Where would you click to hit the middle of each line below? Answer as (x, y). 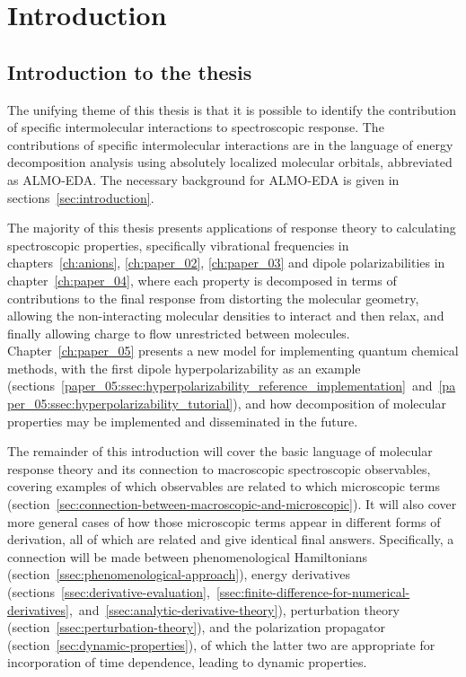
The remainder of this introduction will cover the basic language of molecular (220, 451)
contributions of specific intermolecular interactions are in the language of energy (230, 144)
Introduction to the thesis (130, 71)
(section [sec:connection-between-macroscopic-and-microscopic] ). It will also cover (232, 504)
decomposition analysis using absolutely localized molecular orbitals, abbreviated (230, 162)
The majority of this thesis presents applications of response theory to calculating (232, 228)
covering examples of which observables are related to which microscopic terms (224, 486)
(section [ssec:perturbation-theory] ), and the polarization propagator (196, 627)
